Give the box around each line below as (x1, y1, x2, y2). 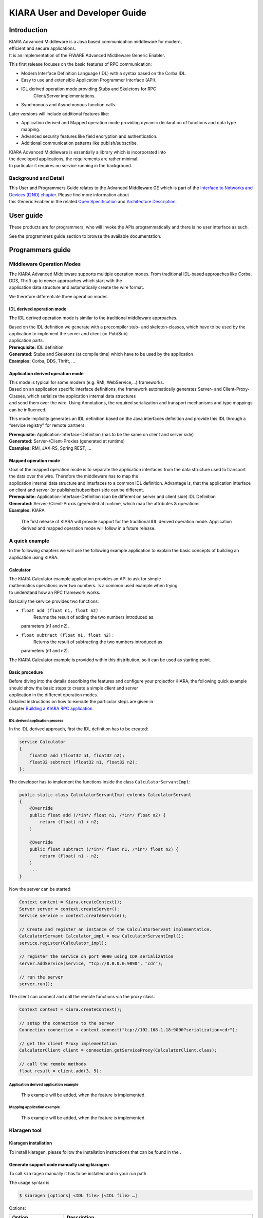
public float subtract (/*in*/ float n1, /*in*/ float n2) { (29, 846, 179, 852)
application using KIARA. (9, 554, 58, 560)
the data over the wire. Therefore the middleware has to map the (9, 473, 139, 479)
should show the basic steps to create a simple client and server (9, 685, 138, 691)
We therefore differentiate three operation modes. (9, 293, 109, 299)
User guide (9, 211, 43, 220)
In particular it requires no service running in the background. (9, 163, 132, 169)
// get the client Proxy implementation (19, 1041, 117, 1046)
